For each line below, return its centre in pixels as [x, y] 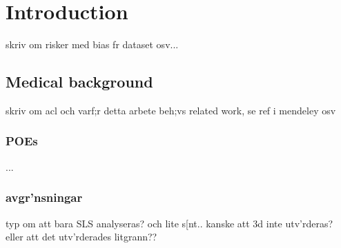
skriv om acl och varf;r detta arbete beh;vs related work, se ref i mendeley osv [171, 110]
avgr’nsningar [44, 197]
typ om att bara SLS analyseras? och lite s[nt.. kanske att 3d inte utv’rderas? [169, 223]
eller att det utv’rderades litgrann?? [81, 237]
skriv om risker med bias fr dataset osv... [92, 44]
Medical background [79, 82]
